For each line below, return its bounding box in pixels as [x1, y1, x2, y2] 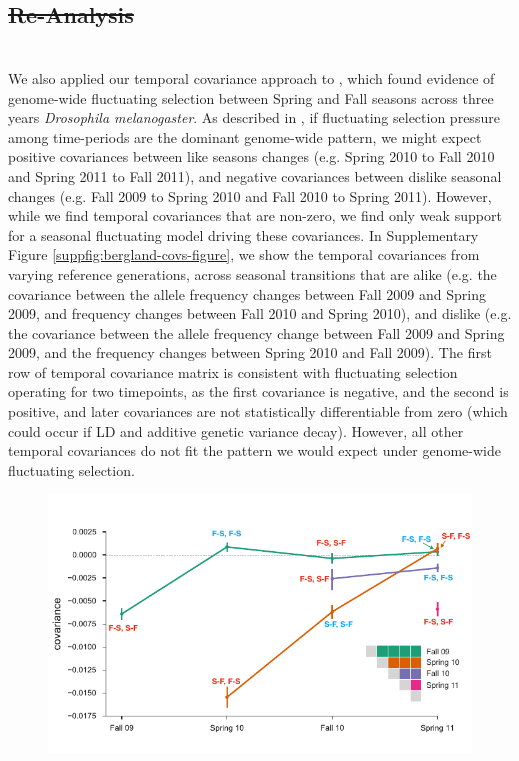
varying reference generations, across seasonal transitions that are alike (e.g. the [8, 263, 497, 284]
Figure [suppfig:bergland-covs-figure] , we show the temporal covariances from [8, 244, 480, 265]
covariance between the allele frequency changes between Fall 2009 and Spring [8, 283, 486, 304]
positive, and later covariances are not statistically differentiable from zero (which [8, 401, 508, 422]
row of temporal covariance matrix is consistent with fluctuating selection [8, 361, 458, 382]
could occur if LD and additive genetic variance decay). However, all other [8, 420, 464, 441]
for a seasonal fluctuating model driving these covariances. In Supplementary [8, 224, 479, 245]
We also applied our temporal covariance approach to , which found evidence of [8, 67, 495, 88]
